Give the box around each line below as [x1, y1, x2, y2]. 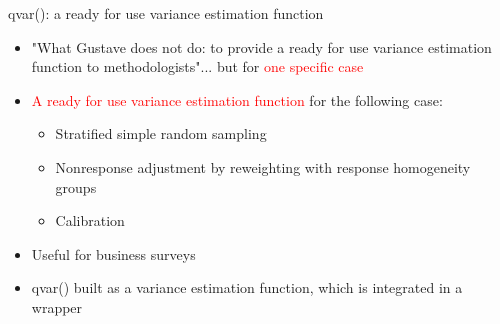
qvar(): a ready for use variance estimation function [8, 3, 324, 23]
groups [55, 176, 97, 197]
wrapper [31, 296, 83, 317]
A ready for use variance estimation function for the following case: [31, 89, 443, 110]
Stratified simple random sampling [55, 123, 267, 144]
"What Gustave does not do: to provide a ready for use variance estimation [31, 36, 492, 57]
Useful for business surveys [31, 243, 196, 264]
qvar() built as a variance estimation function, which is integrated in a [31, 277, 463, 298]
